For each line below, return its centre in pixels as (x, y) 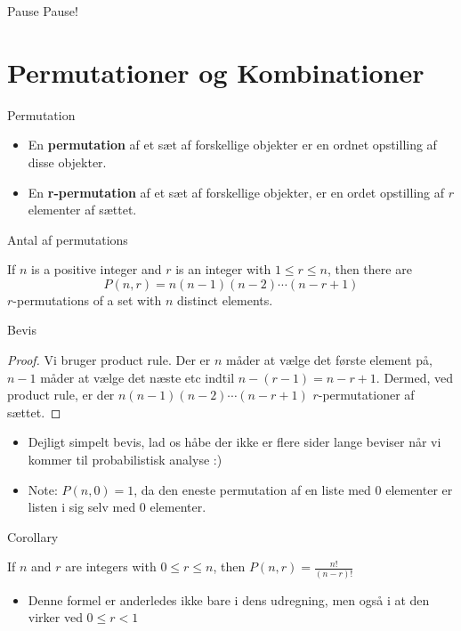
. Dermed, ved (414, 377)
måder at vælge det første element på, (329, 360)
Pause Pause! (43, 11)
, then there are (369, 269)
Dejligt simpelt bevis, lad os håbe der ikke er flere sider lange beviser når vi (235, 442)
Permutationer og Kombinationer (216, 72)
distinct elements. (225, 299)
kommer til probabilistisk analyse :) (125, 460)
